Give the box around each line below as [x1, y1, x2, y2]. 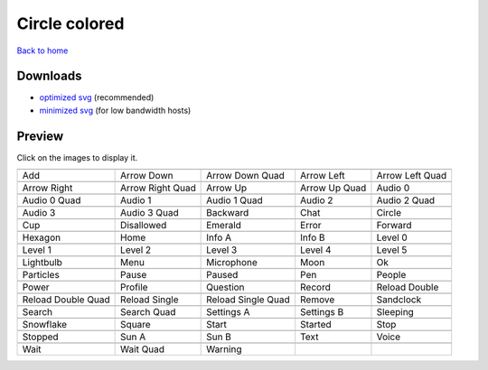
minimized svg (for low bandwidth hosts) [39, 105, 192, 116]
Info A [206, 231, 232, 244]
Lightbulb [22, 256, 63, 269]
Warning [206, 343, 242, 356]
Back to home [16, 45, 69, 56]
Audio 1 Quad [206, 194, 263, 207]
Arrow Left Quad [376, 170, 447, 182]
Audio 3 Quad [120, 207, 180, 219]
